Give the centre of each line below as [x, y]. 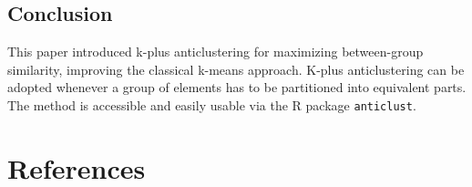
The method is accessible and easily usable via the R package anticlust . [212, 104]
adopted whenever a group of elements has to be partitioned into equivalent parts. [237, 87]
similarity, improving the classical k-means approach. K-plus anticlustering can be [236, 69]
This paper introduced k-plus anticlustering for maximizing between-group [215, 52]
